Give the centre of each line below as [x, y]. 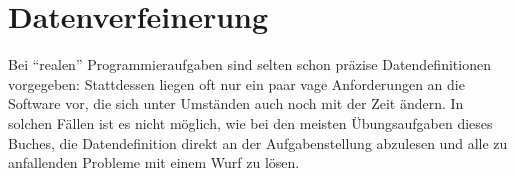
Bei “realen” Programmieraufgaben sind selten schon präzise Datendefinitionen [249, 64]
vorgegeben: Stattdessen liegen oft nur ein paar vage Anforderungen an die [236, 83]
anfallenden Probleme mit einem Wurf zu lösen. [154, 162]
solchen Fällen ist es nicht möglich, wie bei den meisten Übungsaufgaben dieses [250, 122]
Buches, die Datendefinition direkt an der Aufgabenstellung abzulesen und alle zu [258, 142]
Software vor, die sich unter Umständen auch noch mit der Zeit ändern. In [236, 103]
